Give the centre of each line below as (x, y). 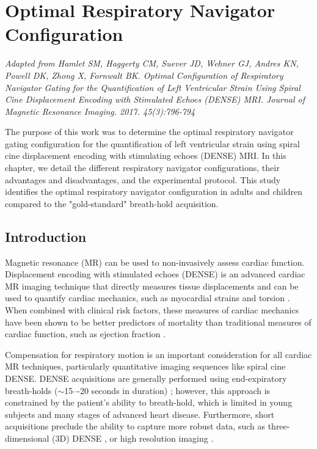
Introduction (46, 236)
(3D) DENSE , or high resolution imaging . (133, 438)
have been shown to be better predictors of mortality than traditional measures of (158, 322)
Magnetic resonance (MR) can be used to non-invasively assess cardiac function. (155, 262)
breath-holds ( (31, 390)
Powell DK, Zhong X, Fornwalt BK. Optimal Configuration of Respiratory (144, 75)
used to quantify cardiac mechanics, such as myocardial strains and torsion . (148, 298)
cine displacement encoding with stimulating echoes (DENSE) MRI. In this (146, 155)
